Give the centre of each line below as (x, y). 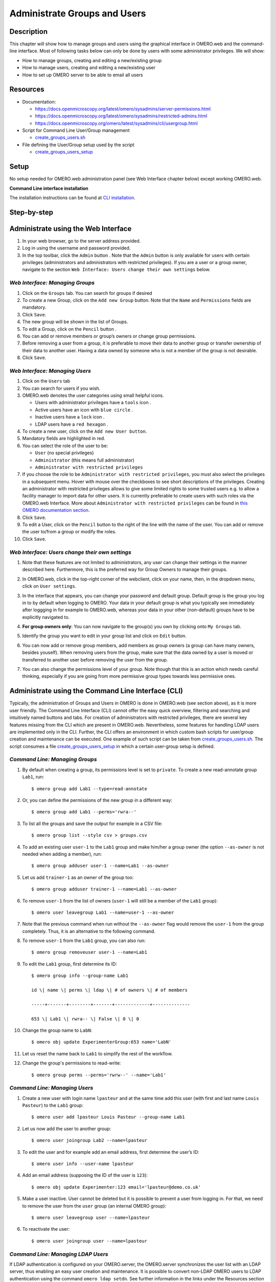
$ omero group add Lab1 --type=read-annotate (89, 789)
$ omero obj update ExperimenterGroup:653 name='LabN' (101, 1042)
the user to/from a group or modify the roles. (69, 532)
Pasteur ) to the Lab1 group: (53, 1106)
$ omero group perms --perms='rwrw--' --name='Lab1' (99, 1075)
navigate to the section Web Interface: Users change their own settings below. (116, 270)
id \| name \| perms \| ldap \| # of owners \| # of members (109, 990)
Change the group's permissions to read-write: (72, 1063)
